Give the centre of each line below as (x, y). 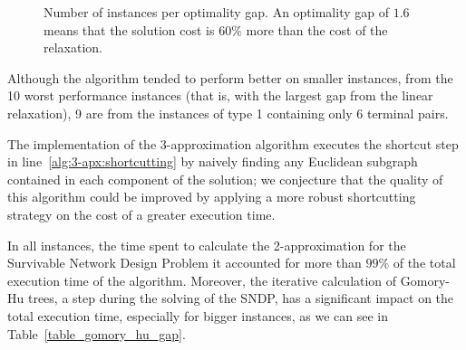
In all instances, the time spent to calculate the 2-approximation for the (207, 245)
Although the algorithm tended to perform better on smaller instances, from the (230, 77)
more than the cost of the (317, 29)
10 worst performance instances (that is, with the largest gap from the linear (220, 95)
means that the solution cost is (129, 29)
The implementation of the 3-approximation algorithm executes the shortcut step (233, 143)
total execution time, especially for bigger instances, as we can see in (198, 315)
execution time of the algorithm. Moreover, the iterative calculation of (202, 280)
